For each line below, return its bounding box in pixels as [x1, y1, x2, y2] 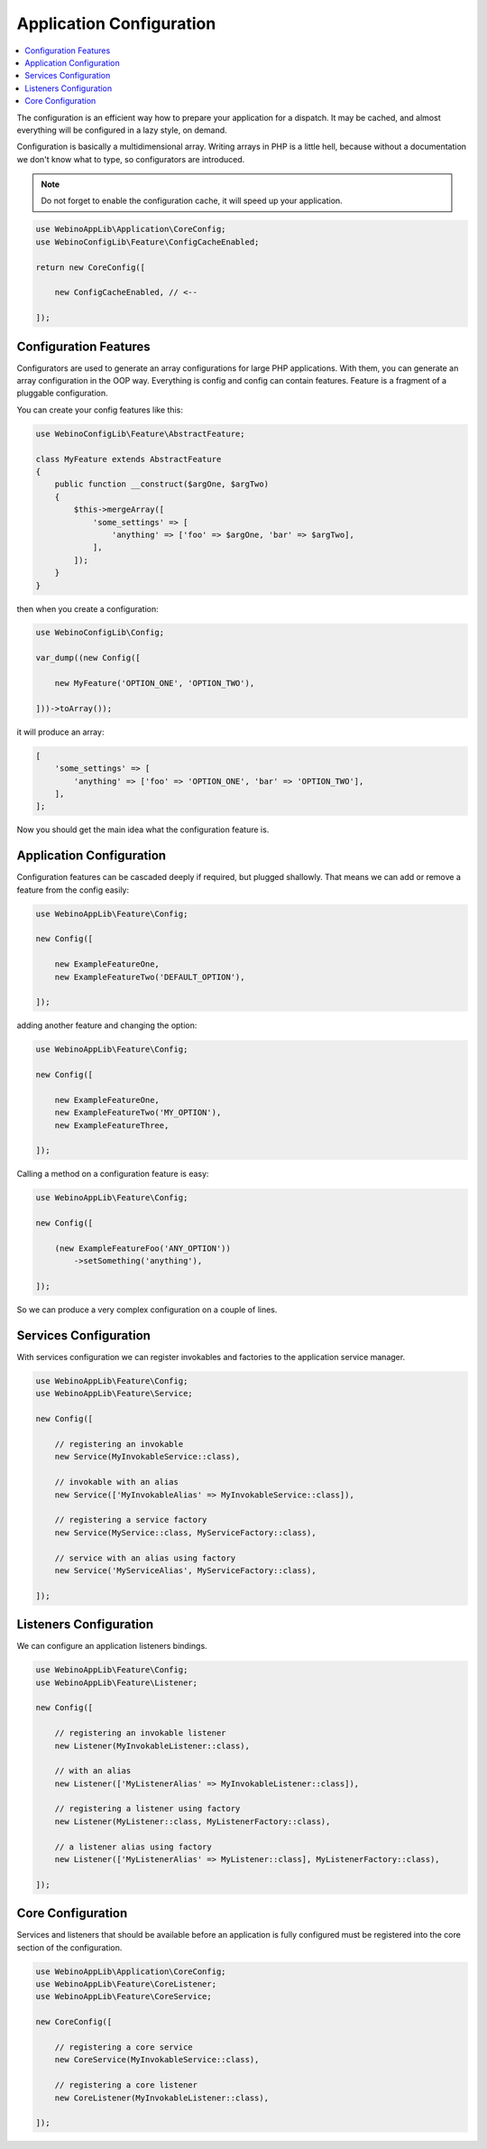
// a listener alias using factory [54, 1841, 212, 1852]
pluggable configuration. [16, 388, 108, 399]
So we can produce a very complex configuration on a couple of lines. [16, 1304, 278, 1315]
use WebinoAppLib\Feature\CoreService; [35, 1991, 212, 2002]
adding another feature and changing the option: [16, 1020, 198, 1031]
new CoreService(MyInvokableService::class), [54, 2054, 260, 2065]
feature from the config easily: [16, 885, 130, 895]
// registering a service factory [54, 1514, 207, 1525]
